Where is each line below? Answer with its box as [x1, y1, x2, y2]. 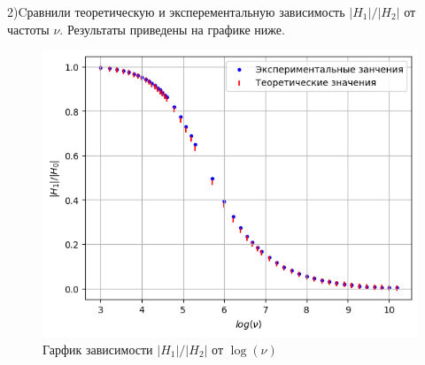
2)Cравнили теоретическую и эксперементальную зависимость [7, 3, 345, 20]
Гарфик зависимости [42, 339, 153, 358]
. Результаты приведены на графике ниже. [59, 19, 285, 38]
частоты [7, 19, 50, 38]
